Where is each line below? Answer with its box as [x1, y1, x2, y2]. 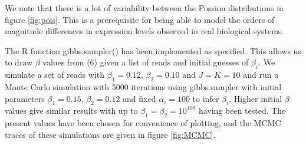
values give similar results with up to [5, 104, 138, 117]
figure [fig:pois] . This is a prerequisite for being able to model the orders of [5, 13, 275, 25]
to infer [192, 92, 219, 104]
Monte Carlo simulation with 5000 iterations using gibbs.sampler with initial [5, 80, 282, 93]
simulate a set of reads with [5, 68, 105, 81]
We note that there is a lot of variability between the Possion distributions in [5, 2, 284, 14]
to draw [5, 56, 33, 68]
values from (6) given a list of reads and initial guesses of [42, 56, 249, 68]
